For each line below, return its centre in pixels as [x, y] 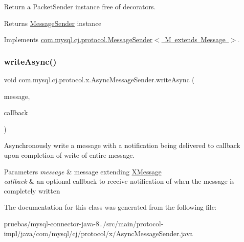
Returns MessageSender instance [53, 23]
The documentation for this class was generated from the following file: [110, 207]
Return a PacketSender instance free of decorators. [80, 6]
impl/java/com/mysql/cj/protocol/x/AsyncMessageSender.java [99, 233]
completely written [32, 190]
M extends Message [195, 39]
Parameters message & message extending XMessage [83, 171]
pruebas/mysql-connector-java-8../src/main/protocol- [84, 223]
